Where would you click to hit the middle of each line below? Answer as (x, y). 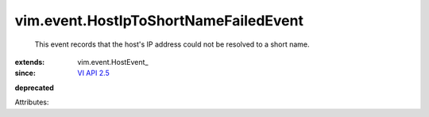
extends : (30, 62)
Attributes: (32, 102)
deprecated (35, 88)
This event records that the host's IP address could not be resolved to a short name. (172, 44)
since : (25, 73)
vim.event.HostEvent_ (113, 62)
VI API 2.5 (94, 73)
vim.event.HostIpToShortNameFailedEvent (159, 21)
